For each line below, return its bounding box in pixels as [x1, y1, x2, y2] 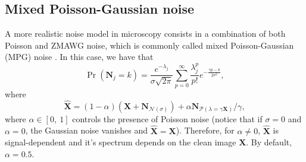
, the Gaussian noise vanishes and [25, 124, 148, 136]
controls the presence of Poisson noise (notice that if [72, 112, 263, 125]
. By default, [246, 136, 292, 148]
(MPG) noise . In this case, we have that [5, 50, 154, 63]
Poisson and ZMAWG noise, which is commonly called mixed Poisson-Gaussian [5, 39, 294, 51]
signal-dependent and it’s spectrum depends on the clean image [5, 136, 236, 148]
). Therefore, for [176, 124, 235, 136]
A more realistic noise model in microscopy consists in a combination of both [5, 27, 286, 40]
